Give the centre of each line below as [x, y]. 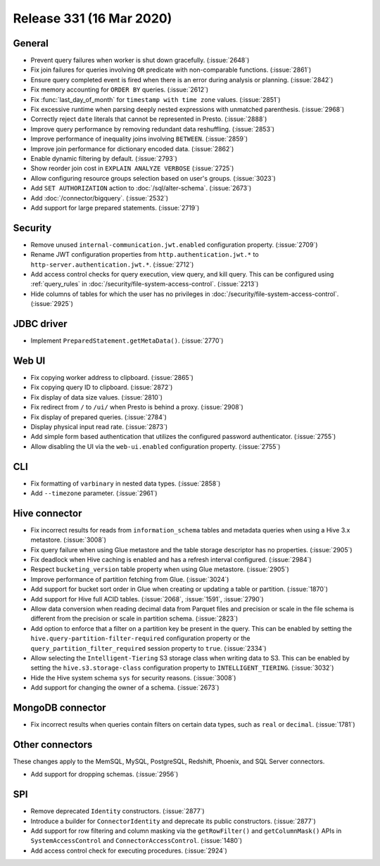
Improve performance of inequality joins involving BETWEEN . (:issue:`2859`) [139, 139]
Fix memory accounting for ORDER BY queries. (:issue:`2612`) [120, 90]
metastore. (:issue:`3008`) [69, 540]
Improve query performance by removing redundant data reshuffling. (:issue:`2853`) [152, 129]
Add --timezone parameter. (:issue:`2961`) [94, 493]
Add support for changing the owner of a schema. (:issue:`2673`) [125, 688]
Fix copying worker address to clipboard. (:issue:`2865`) [112, 377]
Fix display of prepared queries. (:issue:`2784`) [99, 417]
